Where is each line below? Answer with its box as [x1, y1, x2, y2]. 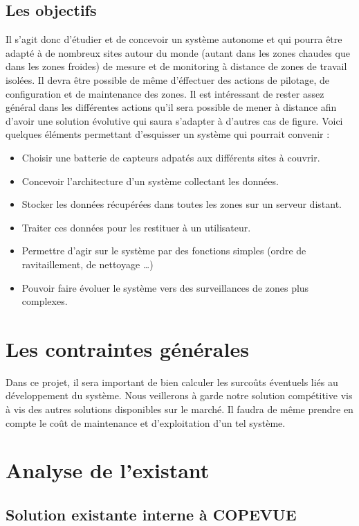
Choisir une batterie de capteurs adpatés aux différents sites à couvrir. [21, 150, 320, 164]
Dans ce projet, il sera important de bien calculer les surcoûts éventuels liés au [6, 374, 338, 389]
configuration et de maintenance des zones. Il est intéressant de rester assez [6, 86, 324, 100]
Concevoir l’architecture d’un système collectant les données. [21, 173, 279, 188]
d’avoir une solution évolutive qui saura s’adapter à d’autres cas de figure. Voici [6, 113, 343, 128]
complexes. [21, 294, 68, 308]
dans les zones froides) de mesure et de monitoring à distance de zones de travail [6, 59, 347, 73]
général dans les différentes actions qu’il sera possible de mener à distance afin [6, 100, 337, 114]
